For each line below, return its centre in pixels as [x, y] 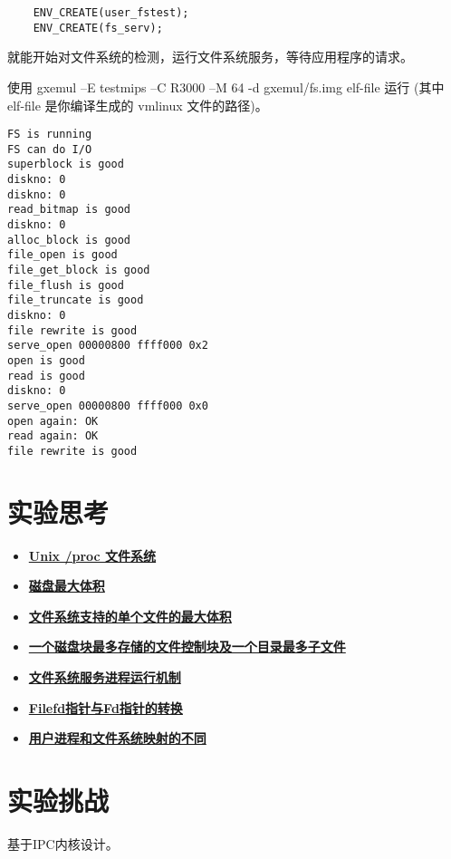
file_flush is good [66, 285]
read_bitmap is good [69, 210]
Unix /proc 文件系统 [92, 555]
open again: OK [53, 421]
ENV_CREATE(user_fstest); [111, 13]
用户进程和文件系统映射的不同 [117, 738]
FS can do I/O [50, 149]
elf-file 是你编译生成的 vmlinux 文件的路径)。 [138, 105]
